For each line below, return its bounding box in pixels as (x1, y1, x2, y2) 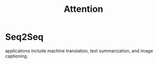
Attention (64, 3, 103, 15)
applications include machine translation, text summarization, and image (5, 48, 153, 54)
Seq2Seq (5, 31, 44, 43)
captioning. (5, 53, 28, 59)
